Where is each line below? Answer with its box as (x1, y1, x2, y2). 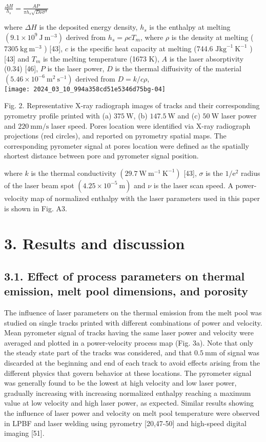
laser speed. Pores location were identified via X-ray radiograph (51, 120, 251, 131)
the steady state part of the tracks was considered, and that (4, 347, 192, 358)
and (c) (177, 110, 200, 120)
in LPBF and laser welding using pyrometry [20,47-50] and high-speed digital (4, 417, 247, 428)
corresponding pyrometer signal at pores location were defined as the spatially (4, 140, 249, 151)
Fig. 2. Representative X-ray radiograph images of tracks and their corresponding (4, 100, 260, 111)
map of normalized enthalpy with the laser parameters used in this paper (30, 192, 260, 203)
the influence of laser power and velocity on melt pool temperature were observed (4, 408, 260, 418)
